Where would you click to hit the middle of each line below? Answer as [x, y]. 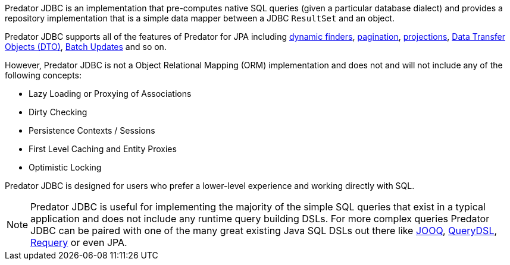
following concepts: [43, 75]
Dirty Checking [58, 112]
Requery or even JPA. [79, 242]
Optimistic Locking [65, 167]
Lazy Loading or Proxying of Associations [110, 94]
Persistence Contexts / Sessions [92, 130]
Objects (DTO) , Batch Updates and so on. [86, 47]
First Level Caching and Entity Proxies [103, 149]
